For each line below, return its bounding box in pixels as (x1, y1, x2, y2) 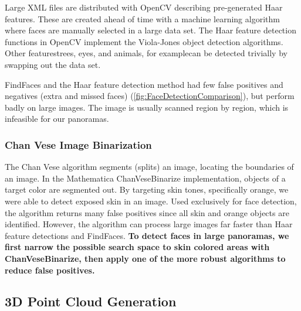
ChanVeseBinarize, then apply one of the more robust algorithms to (5, 252, 286, 264)
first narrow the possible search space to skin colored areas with (5, 241, 270, 253)
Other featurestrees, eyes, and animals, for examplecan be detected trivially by (5, 47, 288, 59)
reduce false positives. (5, 264, 95, 276)
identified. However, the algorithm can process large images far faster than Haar (5, 218, 293, 230)
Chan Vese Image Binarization (5, 137, 152, 152)
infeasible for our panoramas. (5, 112, 109, 125)
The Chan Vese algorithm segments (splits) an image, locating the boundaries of (5, 160, 294, 173)
